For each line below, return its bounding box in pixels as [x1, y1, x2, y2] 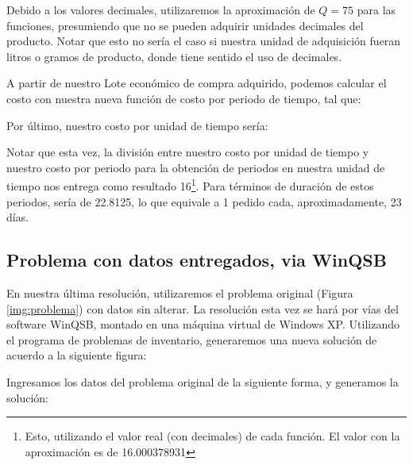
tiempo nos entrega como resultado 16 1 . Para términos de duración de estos [6, 175, 374, 194]
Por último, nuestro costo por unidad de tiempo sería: [6, 117, 268, 133]
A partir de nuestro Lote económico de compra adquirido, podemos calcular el [6, 75, 387, 91]
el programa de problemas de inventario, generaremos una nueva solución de [6, 331, 377, 348]
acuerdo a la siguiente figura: [6, 347, 147, 363]
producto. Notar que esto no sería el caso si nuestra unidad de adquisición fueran [6, 33, 401, 49]
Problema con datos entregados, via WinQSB [6, 248, 387, 272]
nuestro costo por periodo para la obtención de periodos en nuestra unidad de [6, 159, 385, 175]
